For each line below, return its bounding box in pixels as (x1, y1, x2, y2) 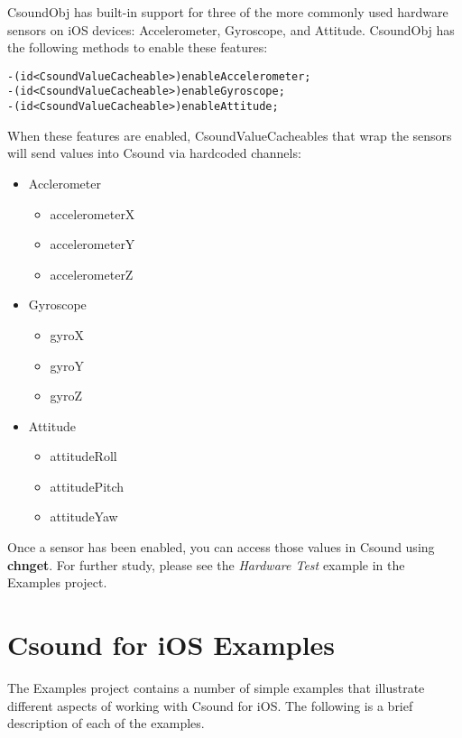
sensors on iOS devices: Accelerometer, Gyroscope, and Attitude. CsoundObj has (7, 20, 455, 39)
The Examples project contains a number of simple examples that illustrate (7, 678, 425, 696)
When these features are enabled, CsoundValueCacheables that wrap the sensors (7, 125, 452, 144)
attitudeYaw (50, 507, 118, 526)
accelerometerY (50, 235, 135, 254)
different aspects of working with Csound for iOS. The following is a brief (7, 696, 413, 715)
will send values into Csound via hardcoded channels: (7, 143, 301, 162)
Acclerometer (28, 173, 101, 192)
